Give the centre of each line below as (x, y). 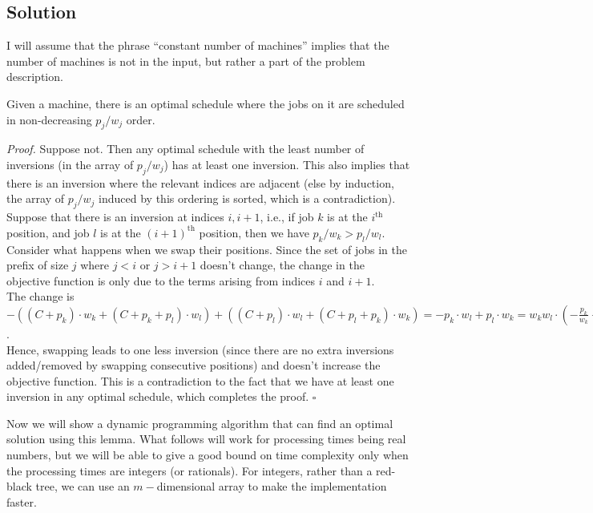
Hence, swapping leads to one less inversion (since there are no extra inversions (200, 349)
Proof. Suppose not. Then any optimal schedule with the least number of (186, 149)
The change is (40, 296)
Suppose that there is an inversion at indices (115, 217)
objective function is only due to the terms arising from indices (161, 280)
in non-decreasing (49, 119)
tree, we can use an (83, 486)
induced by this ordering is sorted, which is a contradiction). (247, 198)
